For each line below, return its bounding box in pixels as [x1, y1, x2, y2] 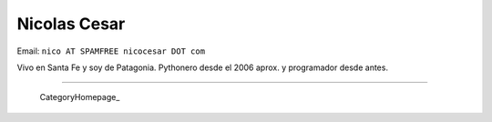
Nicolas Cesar [16, 14, 126, 34]
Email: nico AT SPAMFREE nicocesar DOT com [16, 46, 205, 56]
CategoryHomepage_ [39, 92, 120, 103]
